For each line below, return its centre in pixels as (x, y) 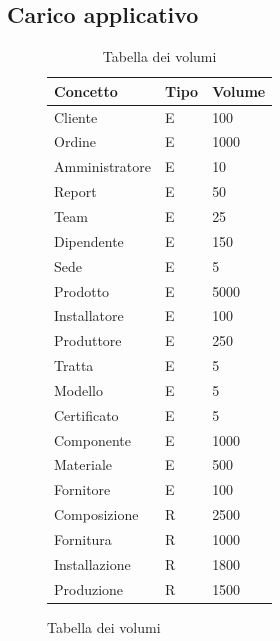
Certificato (86, 414)
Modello (79, 389)
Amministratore (102, 166)
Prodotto (82, 290)
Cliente (76, 116)
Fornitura (83, 538)
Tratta (74, 365)
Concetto (86, 90)
